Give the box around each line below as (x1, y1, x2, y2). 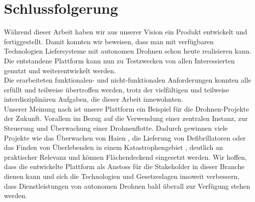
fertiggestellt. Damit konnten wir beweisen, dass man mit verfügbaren (4, 36, 214, 46)
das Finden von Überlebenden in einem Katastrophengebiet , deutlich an (4, 142, 223, 152)
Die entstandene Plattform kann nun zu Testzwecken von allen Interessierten (4, 55, 235, 65)
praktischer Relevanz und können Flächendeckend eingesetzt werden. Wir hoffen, (4, 151, 247, 162)
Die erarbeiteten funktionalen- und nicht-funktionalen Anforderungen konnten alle (4, 75, 252, 85)
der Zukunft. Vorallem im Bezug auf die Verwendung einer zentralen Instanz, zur (4, 113, 248, 123)
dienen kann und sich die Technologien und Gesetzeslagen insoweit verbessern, (4, 171, 240, 181)
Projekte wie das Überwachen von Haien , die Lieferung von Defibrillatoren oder (4, 132, 246, 143)
